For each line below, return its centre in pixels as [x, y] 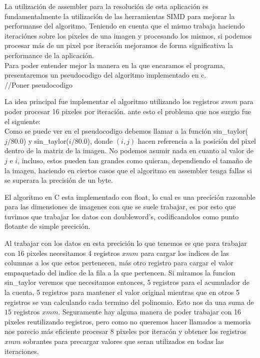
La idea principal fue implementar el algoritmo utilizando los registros [112, 101]
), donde [100, 140]
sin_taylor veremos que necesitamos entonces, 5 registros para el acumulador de [127, 282]
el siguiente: [23, 121]
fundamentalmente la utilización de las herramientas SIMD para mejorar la [120, 16]
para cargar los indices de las [185, 253]
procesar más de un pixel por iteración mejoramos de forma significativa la [119, 45]
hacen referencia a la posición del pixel [197, 140]
